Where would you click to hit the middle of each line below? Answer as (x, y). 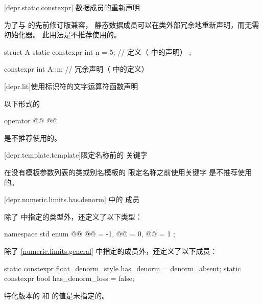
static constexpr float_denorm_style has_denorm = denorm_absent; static (123, 268)
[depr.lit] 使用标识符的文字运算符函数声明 (71, 86)
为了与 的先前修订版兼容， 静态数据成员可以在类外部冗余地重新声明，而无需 (132, 24)
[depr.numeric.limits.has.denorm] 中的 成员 (72, 199)
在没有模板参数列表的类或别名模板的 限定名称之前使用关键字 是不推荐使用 (128, 172)
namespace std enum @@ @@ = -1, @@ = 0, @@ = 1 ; (90, 234)
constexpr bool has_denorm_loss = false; (69, 278)
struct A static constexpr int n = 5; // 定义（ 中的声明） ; (98, 51)
